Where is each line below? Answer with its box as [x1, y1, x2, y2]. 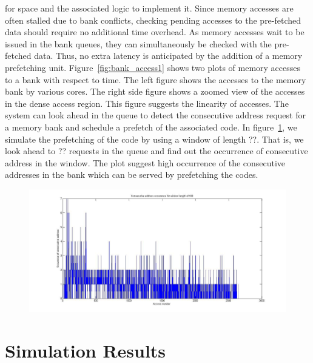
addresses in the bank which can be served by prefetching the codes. [5, 168, 258, 181]
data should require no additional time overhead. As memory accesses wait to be [5, 25, 305, 38]
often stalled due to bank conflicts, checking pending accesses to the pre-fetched [5, 13, 301, 26]
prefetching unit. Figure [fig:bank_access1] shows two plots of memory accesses [5, 61, 301, 73]
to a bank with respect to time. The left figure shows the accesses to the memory [5, 73, 306, 86]
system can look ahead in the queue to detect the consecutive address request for [5, 109, 306, 121]
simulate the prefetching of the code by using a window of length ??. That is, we [5, 132, 304, 145]
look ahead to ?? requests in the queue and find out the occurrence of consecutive [5, 144, 308, 157]
